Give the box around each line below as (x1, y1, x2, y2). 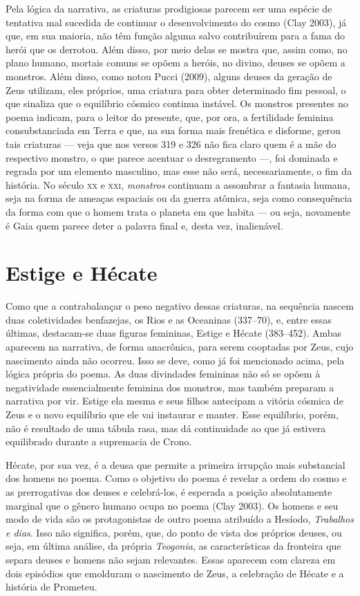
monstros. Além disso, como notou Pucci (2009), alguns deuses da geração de (6, 68, 332, 83)
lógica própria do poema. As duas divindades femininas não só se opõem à (6, 366, 321, 381)
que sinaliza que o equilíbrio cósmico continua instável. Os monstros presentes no (6, 96, 348, 111)
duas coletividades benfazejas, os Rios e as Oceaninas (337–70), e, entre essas (6, 312, 332, 326)
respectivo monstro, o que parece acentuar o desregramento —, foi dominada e (6, 150, 338, 165)
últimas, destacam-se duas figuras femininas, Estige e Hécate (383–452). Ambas (6, 326, 342, 340)
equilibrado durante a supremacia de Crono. (6, 434, 192, 449)
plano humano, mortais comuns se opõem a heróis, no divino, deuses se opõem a (6, 55, 345, 70)
